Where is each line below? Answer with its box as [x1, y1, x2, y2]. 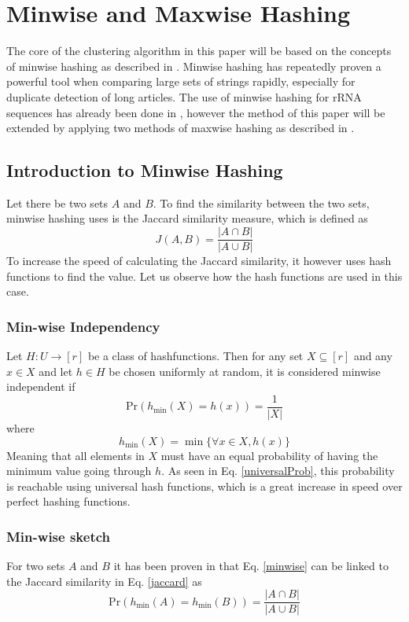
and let [39, 363, 73, 379]
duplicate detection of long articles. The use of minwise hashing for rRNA [6, 88, 362, 105]
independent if [6, 378, 76, 395]
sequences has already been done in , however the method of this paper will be [6, 104, 385, 120]
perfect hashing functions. [6, 493, 131, 510]
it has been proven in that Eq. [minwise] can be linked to [113, 558, 389, 574]
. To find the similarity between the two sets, [153, 194, 370, 211]
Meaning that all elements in [6, 447, 145, 463]
